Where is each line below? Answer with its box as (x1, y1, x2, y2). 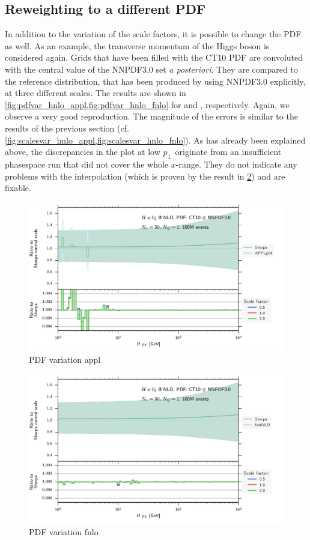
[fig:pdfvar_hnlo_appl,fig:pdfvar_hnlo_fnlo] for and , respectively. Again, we (5, 98, 290, 111)
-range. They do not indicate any (175, 157, 297, 170)
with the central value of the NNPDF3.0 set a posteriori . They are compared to (5, 62, 298, 75)
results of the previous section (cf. (5, 121, 129, 134)
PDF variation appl (29, 353, 101, 366)
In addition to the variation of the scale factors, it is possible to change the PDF (5, 28, 302, 40)
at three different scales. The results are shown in (5, 86, 186, 99)
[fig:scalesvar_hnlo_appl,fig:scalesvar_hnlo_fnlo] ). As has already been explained (5, 133, 306, 146)
